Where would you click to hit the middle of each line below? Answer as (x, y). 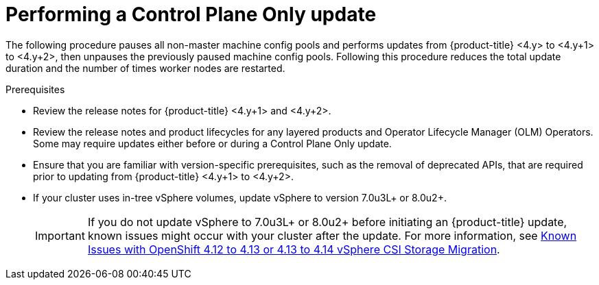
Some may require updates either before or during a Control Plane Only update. (212, 143)
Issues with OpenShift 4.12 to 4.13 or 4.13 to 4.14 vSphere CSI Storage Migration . (294, 249)
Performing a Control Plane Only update (191, 14)
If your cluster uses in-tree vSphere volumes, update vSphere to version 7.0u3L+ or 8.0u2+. (240, 197)
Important (60, 235)
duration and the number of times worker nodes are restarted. (145, 68)
